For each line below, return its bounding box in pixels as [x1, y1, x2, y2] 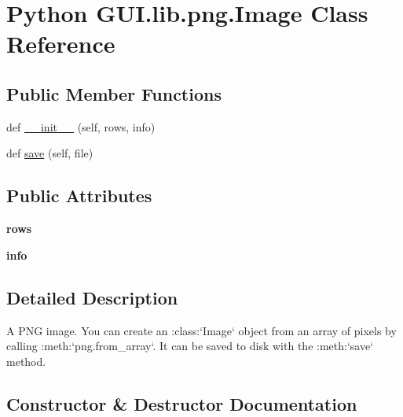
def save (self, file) [6, 145, 93, 161]
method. [6, 352, 46, 369]
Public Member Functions [6, 81, 222, 105]
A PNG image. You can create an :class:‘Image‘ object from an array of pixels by [6, 322, 397, 338]
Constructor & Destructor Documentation [6, 391, 357, 415]
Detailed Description [6, 285, 178, 309]
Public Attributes [6, 183, 152, 208]
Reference [6, 28, 115, 60]
